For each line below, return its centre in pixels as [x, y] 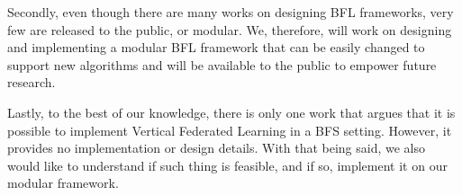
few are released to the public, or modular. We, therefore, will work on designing [230, 29]
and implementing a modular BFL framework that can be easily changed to [216, 47]
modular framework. [63, 183]
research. [32, 82]
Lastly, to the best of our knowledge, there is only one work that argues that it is [231, 112]
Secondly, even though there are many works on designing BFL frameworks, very [231, 12]
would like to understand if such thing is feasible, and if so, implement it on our [227, 165]
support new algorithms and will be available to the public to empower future [222, 64]
